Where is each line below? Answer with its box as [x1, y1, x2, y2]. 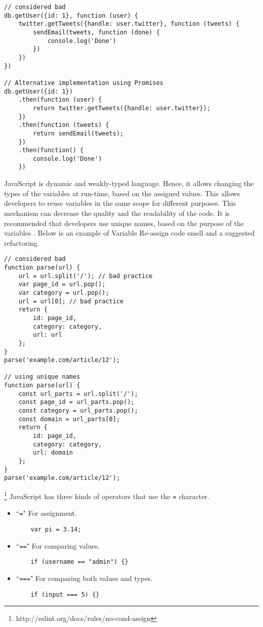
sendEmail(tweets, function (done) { [33, 28, 160, 36]
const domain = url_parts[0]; [18, 415, 120, 423]
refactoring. [4, 237, 39, 248]
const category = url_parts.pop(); [18, 407, 138, 415]
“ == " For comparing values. [16, 540, 100, 551]
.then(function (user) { [18, 96, 102, 104]
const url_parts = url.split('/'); [18, 390, 138, 397]
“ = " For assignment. [16, 508, 77, 518]
